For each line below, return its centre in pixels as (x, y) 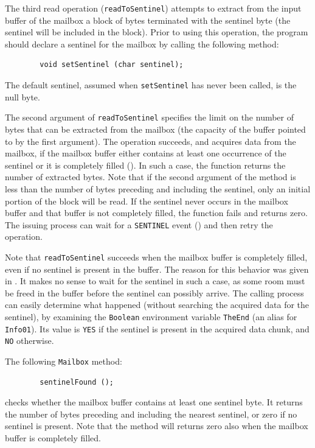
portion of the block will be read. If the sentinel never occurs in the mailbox (147, 201)
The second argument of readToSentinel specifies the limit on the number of (150, 117)
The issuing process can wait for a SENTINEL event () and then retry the (139, 224)
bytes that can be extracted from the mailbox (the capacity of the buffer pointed (155, 129)
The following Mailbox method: (64, 361)
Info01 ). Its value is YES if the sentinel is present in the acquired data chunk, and (157, 328)
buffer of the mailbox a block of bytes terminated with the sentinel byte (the (148, 20)
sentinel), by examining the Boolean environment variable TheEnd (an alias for (151, 316)
